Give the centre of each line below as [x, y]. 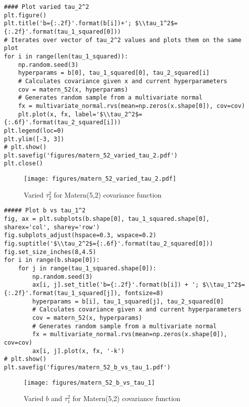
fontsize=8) [144, 293]
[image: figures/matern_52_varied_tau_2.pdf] [100, 179]
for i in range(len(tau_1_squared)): [66, 56]
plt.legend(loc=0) [34, 130]
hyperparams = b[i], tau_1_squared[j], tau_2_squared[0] [128, 301]
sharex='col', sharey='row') [52, 227]
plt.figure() [25, 15]
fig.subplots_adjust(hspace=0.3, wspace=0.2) [80, 235]
